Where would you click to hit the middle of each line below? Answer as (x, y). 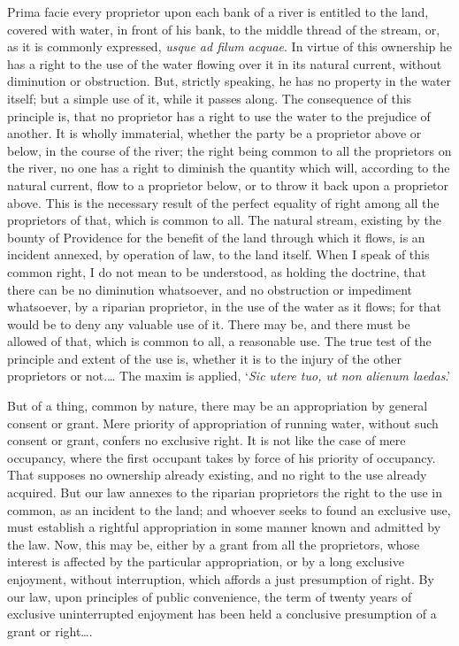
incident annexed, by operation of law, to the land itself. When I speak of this (218, 254)
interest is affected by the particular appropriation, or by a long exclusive (206, 561)
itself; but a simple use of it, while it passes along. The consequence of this (210, 98)
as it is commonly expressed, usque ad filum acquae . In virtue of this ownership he (230, 46)
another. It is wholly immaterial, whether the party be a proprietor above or (214, 133)
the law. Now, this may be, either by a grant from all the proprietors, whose (214, 544)
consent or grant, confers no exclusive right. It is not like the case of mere (207, 440)
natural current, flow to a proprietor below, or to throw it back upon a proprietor (228, 185)
